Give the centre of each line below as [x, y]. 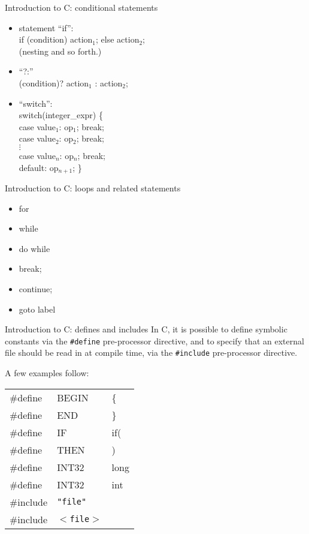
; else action [118, 39]
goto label [37, 309]
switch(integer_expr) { [61, 115]
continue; [36, 288]
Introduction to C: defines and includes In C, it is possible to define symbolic [146, 329]
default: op [39, 167]
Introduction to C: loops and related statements [93, 187]
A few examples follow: [47, 373]
